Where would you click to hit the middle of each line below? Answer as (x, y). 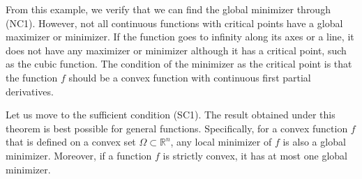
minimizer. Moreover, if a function (79, 155)
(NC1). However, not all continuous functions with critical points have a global (174, 23)
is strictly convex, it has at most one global (255, 155)
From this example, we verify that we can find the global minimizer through (168, 9)
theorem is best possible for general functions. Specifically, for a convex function (177, 128)
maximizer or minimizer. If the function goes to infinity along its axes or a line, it (180, 37)
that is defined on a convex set (71, 142)
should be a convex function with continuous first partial (190, 77)
